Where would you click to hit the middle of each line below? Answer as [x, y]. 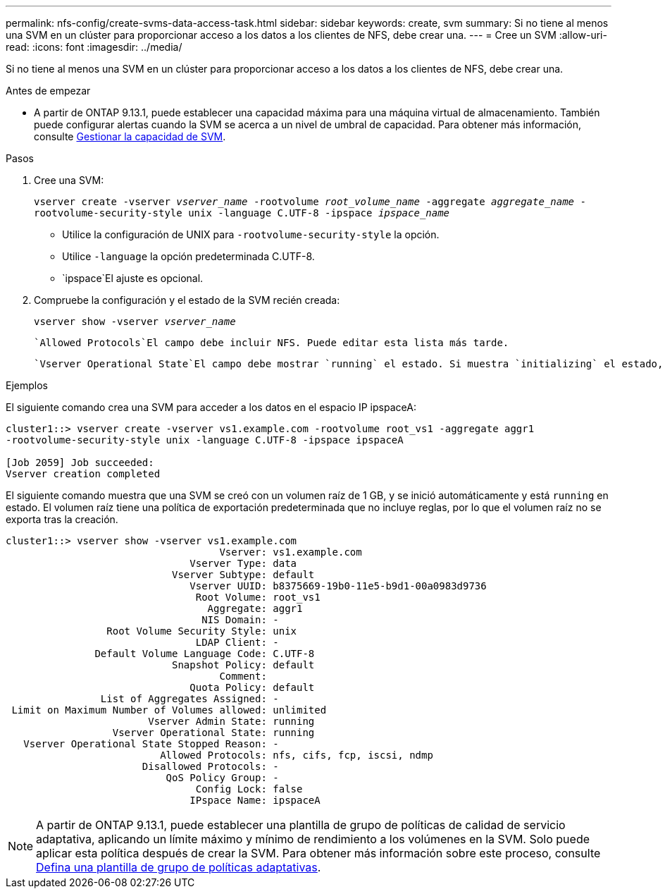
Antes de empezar [48, 91]
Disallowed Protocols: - [210, 766]
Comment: [243, 676]
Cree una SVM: [69, 180]
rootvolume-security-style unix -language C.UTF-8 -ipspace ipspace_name [242, 213]
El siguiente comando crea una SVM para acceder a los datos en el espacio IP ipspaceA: [211, 407]
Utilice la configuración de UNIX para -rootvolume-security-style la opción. [251, 234]
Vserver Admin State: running [231, 721]
